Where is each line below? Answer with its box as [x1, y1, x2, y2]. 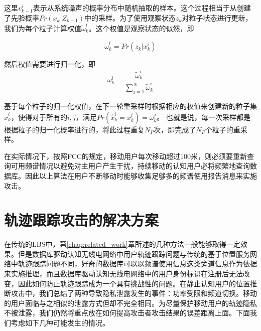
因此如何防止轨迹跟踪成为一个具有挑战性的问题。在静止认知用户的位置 [18, 278, 250, 288]
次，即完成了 [154, 124, 196, 134]
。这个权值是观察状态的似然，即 [88, 23, 194, 33]
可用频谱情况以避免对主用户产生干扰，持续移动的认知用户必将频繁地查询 [11, 160, 250, 171]
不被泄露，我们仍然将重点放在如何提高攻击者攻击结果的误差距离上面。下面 [4, 307, 250, 318]
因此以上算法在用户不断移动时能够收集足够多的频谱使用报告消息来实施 [25, 170, 257, 181]
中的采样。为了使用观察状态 [84, 12, 176, 23]
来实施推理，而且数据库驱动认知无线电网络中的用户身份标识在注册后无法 [4, 268, 243, 279]
